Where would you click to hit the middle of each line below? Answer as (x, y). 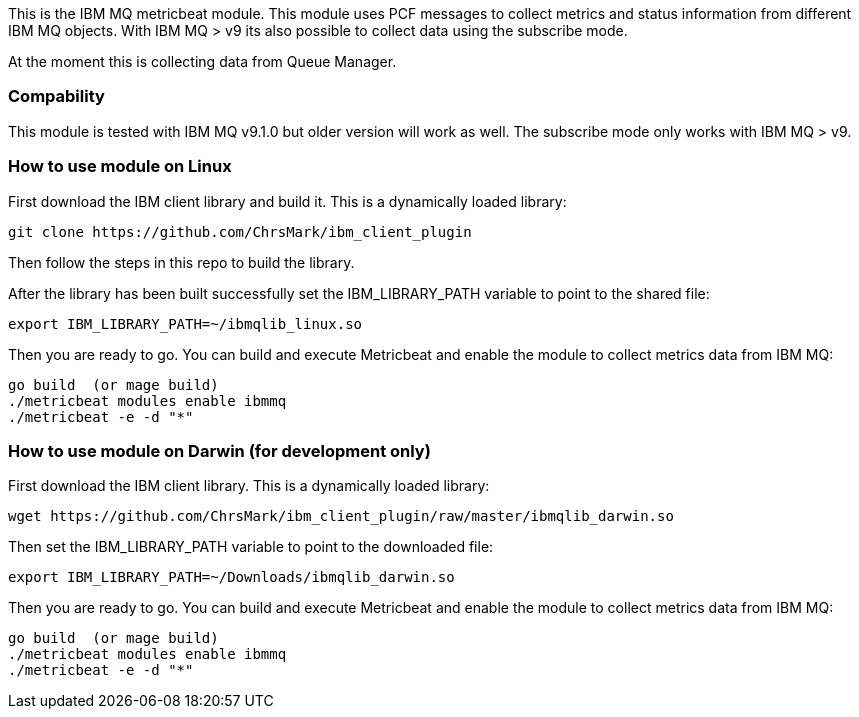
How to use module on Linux (120, 166)
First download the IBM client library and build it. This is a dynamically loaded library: (287, 201)
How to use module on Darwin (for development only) (219, 450)
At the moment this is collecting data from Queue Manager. (202, 61)
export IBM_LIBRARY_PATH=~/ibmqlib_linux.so (185, 323)
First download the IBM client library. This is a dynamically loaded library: (249, 486)
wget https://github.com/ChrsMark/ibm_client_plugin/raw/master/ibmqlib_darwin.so (341, 516)
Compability (56, 96)
